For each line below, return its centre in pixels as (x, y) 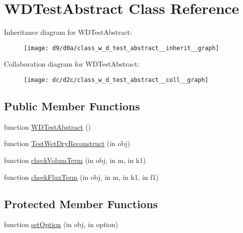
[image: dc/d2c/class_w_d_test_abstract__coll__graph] (116, 80)
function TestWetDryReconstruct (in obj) (67, 143)
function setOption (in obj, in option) (61, 224)
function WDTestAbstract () (48, 126)
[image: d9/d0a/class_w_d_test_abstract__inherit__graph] (121, 48)
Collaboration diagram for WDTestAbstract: (72, 64)
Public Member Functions (72, 106)
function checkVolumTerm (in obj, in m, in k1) (75, 160)
